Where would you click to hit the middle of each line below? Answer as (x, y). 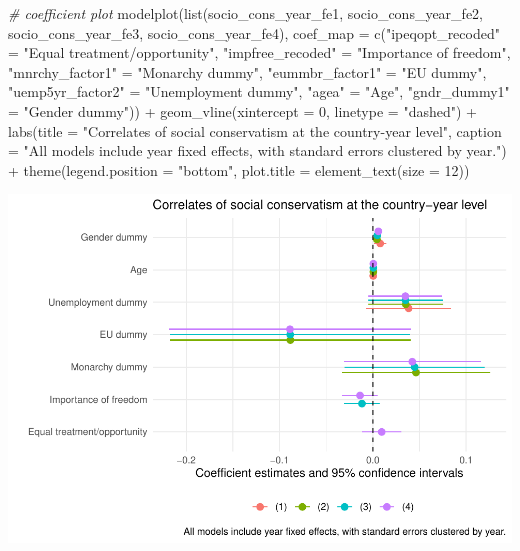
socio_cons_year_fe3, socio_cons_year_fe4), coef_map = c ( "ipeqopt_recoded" (254, 32)
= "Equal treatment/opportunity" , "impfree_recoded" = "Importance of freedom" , (259, 52)
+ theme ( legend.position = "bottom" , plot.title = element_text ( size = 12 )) (239, 169)
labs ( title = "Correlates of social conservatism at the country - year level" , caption (255, 130)
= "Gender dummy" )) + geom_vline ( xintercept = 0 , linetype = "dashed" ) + (242, 110)
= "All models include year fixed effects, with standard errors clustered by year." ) (257, 150)
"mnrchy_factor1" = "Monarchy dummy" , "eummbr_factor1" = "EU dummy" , (247, 71)
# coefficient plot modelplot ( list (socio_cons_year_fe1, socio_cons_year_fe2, (245, 13)
